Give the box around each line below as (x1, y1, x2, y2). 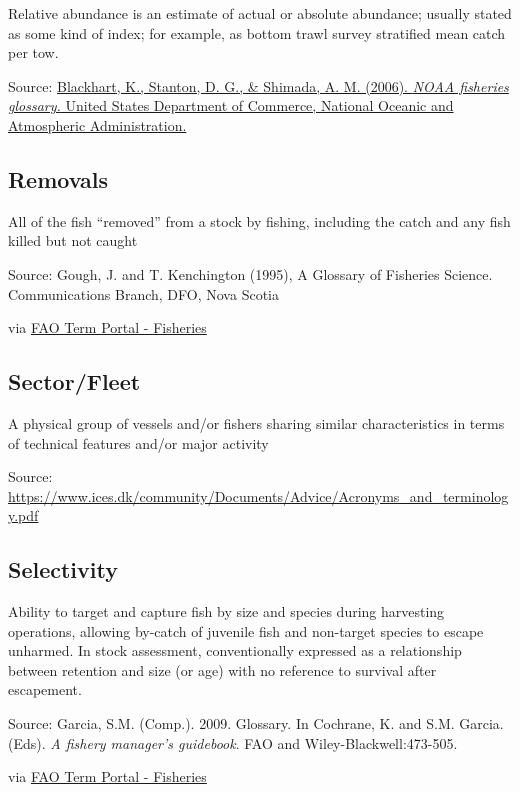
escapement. (8, 679, 82, 700)
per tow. (8, 42, 59, 63)
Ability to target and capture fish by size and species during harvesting (8, 601, 445, 622)
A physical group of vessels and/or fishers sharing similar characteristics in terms (8, 412, 505, 433)
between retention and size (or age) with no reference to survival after (8, 659, 437, 680)
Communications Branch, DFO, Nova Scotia (8, 283, 279, 304)
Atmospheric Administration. (8, 114, 187, 135)
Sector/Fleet (8, 366, 141, 397)
